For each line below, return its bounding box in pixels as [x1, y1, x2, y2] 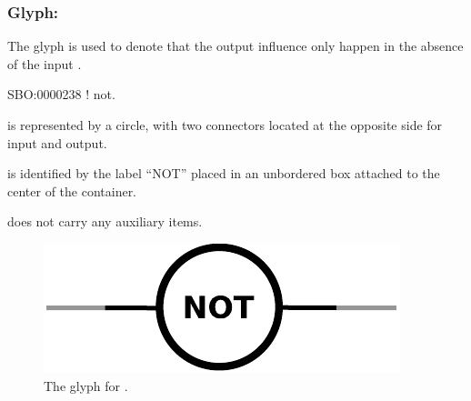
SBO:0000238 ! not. [7, 85, 115, 104]
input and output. [7, 133, 107, 152]
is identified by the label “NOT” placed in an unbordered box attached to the [7, 164, 440, 183]
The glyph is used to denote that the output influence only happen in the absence [7, 36, 464, 55]
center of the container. [7, 181, 137, 200]
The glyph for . [44, 376, 128, 395]
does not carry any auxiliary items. [7, 212, 203, 231]
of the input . [7, 54, 82, 73]
